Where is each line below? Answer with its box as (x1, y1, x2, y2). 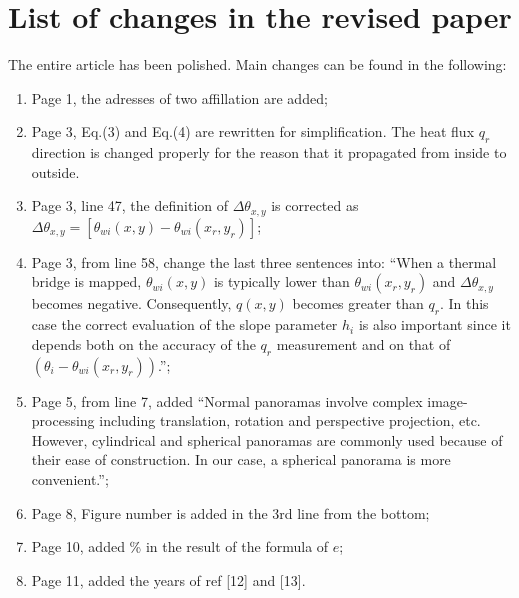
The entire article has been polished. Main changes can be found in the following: (8, 54, 507, 75)
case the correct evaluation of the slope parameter (31, 314, 338, 335)
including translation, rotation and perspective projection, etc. (99, 410, 481, 431)
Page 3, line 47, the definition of (31, 195, 229, 216)
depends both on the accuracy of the (31, 333, 256, 354)
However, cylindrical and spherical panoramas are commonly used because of (31, 429, 503, 450)
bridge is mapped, (31, 271, 142, 292)
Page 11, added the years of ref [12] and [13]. (31, 569, 306, 590)
